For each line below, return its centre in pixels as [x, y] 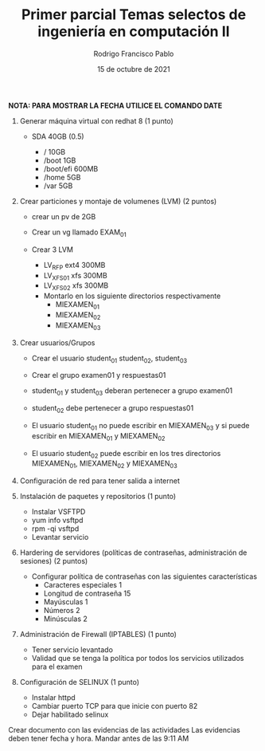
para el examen [57, 666]
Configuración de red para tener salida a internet [100, 481]
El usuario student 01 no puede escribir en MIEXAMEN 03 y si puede [140, 426]
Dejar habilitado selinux [70, 714]
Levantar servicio [60, 537]
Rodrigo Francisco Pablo [134, 53]
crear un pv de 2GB [64, 216]
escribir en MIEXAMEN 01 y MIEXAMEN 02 [98, 436]
